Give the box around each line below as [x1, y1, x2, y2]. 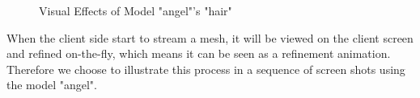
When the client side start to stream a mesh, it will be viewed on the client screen [6, 29, 414, 46]
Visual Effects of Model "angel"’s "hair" [39, 2, 232, 18]
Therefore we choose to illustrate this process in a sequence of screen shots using [6, 60, 405, 77]
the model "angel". [6, 76, 97, 93]
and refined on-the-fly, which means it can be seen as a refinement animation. [6, 45, 391, 62]
